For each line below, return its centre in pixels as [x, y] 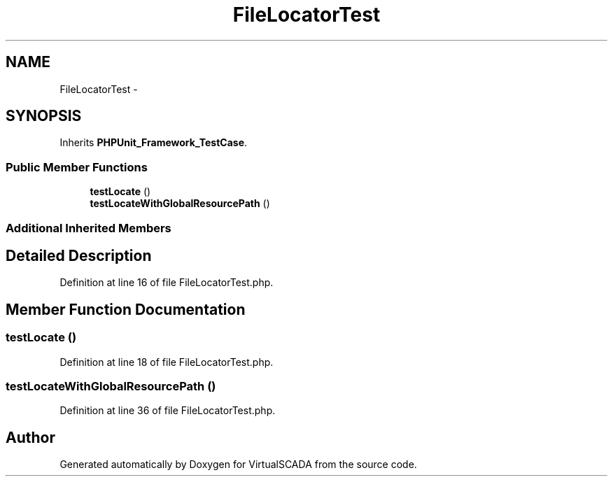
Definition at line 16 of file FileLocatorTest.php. [167, 283]
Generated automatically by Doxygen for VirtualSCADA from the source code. [238, 465]
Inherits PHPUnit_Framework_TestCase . [154, 143]
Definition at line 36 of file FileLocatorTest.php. [168, 411]
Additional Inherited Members [89, 228]
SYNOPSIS [44, 116]
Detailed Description [79, 255]
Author [30, 437]
